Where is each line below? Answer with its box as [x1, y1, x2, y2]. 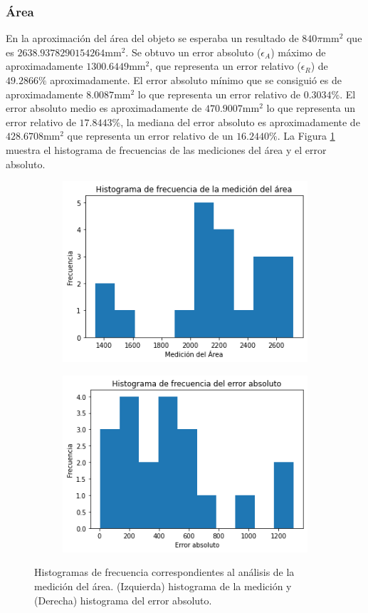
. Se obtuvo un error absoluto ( [125, 44, 261, 59]
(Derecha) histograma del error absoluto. [34, 592, 212, 607]
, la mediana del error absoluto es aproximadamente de [120, 114, 360, 129]
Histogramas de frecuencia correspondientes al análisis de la [34, 565, 295, 579]
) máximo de [270, 44, 326, 59]
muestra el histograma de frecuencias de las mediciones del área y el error [6, 142, 327, 157]
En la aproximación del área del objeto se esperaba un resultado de [6, 31, 299, 46]
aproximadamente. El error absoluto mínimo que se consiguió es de [50, 73, 342, 87]
